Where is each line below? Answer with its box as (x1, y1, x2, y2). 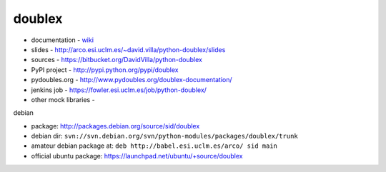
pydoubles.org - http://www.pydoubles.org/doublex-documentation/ (31, 76, 232, 84)
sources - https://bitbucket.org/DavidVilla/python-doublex (31, 56, 203, 64)
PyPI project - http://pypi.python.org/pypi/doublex (31, 65, 179, 74)
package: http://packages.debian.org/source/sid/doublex (31, 121, 200, 130)
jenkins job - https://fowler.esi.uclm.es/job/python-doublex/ (31, 86, 207, 94)
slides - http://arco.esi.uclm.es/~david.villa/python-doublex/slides (31, 45, 226, 54)
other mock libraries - (31, 95, 96, 103)
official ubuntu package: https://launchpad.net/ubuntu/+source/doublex (31, 151, 243, 160)
